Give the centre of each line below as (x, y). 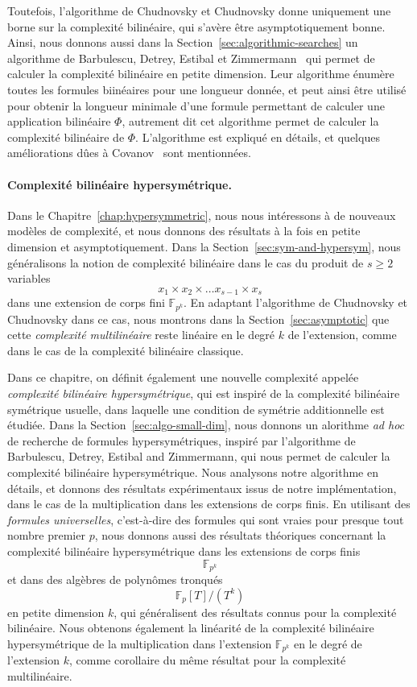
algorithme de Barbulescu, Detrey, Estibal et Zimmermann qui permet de (191, 58)
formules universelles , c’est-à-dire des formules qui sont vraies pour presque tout (206, 519)
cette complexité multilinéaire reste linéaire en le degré (141, 335)
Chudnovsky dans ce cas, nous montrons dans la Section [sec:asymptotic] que (198, 319)
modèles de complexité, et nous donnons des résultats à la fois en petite (184, 231)
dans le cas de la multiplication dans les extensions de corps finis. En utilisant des (209, 504)
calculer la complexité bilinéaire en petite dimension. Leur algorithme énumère (201, 74)
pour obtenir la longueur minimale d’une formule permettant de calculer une (196, 105)
